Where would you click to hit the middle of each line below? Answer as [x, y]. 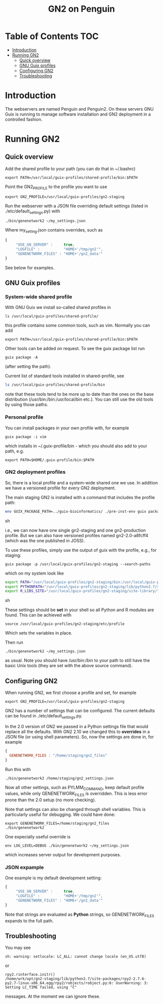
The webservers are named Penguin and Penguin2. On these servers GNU [79, 109]
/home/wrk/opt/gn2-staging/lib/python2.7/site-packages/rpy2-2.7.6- [76, 979]
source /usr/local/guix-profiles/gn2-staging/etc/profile [65, 624]
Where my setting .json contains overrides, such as [54, 231]
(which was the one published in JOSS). [45, 541]
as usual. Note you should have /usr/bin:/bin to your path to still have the [78, 660]
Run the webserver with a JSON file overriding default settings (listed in [77, 206]
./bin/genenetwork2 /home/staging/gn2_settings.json [59, 778]
